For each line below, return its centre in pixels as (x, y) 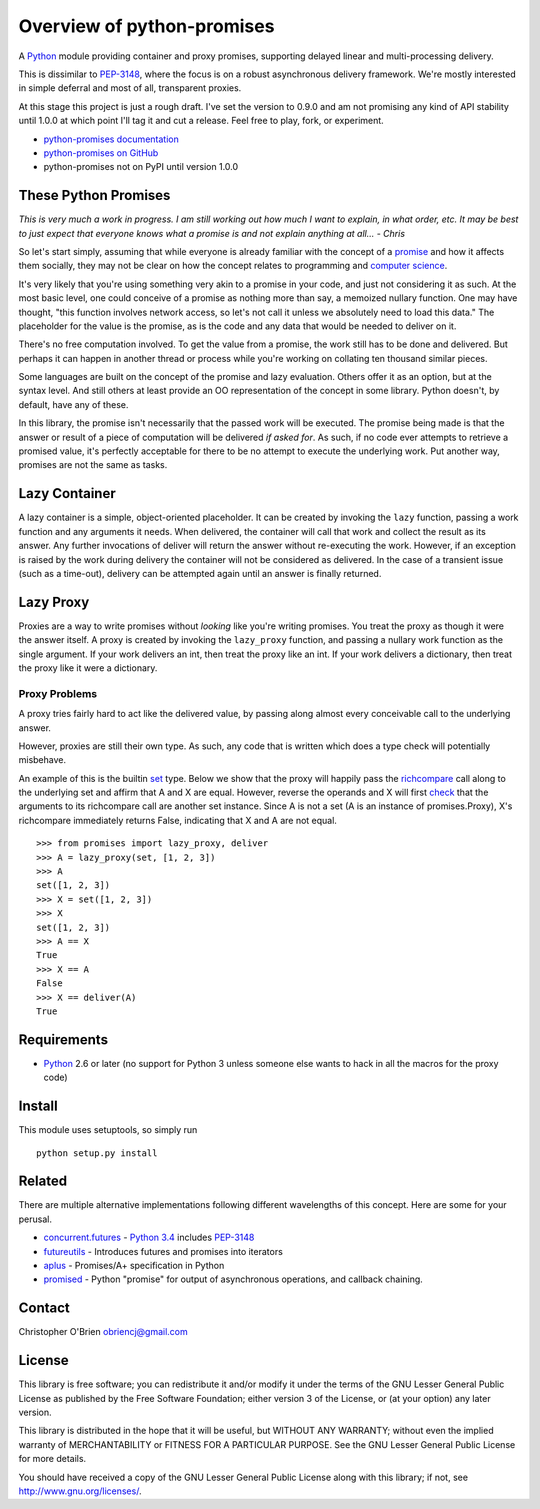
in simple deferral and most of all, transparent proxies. (130, 88)
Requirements (63, 1039)
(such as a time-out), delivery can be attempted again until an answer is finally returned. (200, 573)
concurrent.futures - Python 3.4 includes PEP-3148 (149, 1237)
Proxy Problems (58, 693)
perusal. (35, 1219)
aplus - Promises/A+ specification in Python (134, 1265)
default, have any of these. (73, 404)
